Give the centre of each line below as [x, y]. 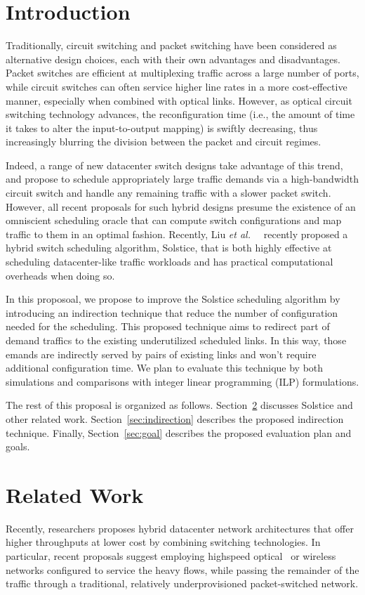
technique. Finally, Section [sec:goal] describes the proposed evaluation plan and [179, 432]
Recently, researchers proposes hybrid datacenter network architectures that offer [180, 528]
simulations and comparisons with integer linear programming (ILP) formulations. [182, 381]
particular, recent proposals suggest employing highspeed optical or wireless [171, 556]
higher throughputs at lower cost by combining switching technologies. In [163, 542]
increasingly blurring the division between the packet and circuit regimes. [164, 142]
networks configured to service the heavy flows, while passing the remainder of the [182, 569]
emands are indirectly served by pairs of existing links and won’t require [161, 354]
